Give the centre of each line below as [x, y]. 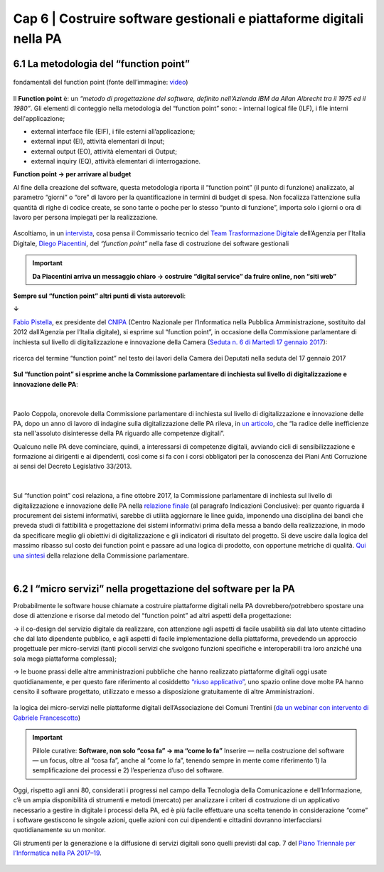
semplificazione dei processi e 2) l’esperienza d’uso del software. [128, 770]
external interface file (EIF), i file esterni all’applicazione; [113, 131]
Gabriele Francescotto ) [47, 718]
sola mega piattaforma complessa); [65, 659]
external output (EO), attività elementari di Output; [104, 151]
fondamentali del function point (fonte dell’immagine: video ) [101, 83]
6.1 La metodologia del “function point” [101, 64]
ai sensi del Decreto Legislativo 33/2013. [73, 467]
